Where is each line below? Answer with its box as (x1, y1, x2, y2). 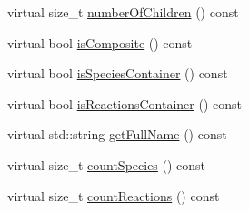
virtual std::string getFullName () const (7, 125, 227, 144)
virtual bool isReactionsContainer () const (7, 94, 242, 113)
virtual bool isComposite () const (7, 33, 193, 52)
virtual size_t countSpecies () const (7, 155, 206, 174)
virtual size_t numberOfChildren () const (7, 3, 239, 21)
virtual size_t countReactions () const (7, 186, 220, 205)
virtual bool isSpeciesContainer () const (7, 64, 228, 83)
